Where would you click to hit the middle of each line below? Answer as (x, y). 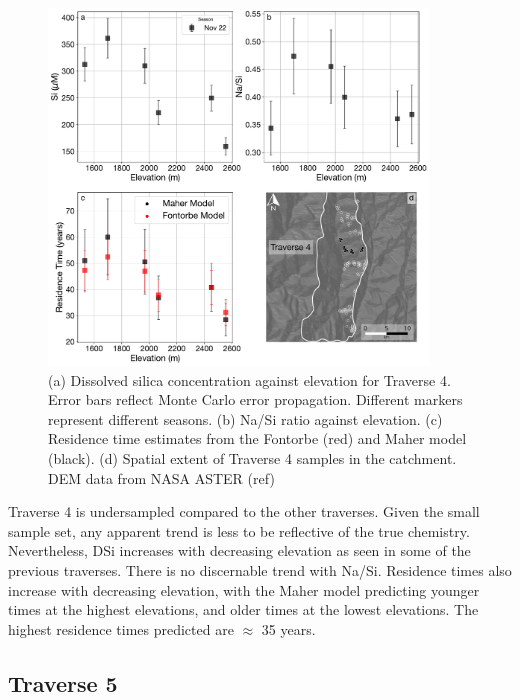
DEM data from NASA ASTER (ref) (161, 477)
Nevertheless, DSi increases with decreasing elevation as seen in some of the (239, 550)
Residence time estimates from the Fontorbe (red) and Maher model (257, 438)
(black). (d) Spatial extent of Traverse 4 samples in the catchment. (252, 458)
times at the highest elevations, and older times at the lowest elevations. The (243, 609)
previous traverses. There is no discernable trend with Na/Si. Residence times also (260, 570)
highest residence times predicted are (121, 628)
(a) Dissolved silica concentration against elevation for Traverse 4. (249, 379)
